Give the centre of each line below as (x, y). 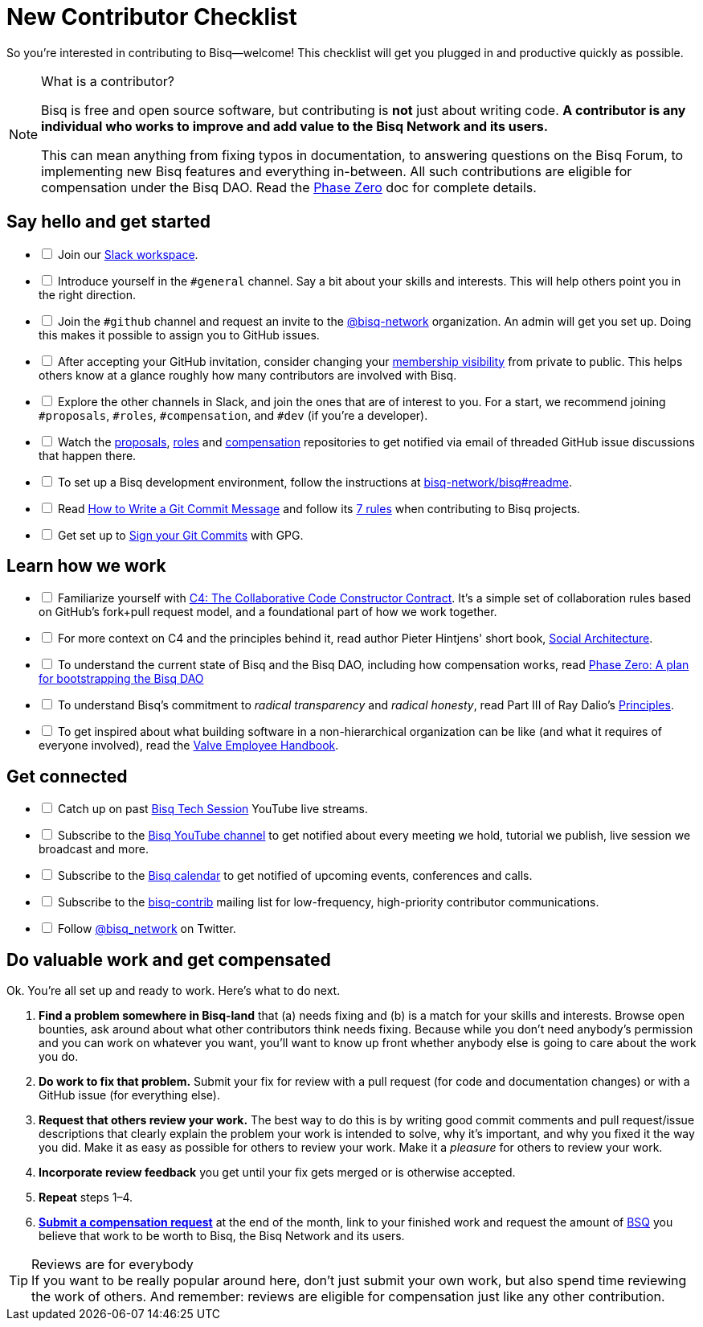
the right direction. (87, 294)
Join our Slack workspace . (128, 254)
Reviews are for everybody (112, 1265)
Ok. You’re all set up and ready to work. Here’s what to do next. (174, 991)
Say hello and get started (108, 222)
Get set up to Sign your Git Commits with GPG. (180, 535)
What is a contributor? (108, 81)
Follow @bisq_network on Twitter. (147, 929)
